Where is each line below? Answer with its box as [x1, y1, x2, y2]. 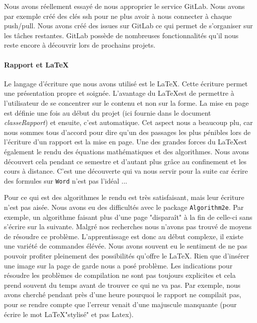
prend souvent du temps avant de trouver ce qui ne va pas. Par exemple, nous [4, 279, 241, 290]
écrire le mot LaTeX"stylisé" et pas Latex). [4, 309, 134, 319]
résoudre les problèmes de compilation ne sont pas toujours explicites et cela [4, 270, 236, 280]
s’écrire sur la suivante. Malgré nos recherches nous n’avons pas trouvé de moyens [4, 221, 252, 232]
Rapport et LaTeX [4, 59, 69, 69]
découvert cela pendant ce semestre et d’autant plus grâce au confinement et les [4, 156, 247, 166]
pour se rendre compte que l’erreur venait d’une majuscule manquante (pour [4, 299, 237, 309]
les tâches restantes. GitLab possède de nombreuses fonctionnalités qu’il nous [4, 30, 239, 40]
